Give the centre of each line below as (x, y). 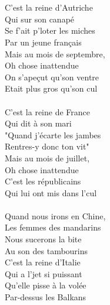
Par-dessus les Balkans (46, 297)
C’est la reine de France (47, 111)
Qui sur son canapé (40, 19)
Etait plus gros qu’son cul (51, 88)
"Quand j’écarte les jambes (53, 134)
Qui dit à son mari (38, 123)
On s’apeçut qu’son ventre (52, 77)
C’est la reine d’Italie (43, 262)
